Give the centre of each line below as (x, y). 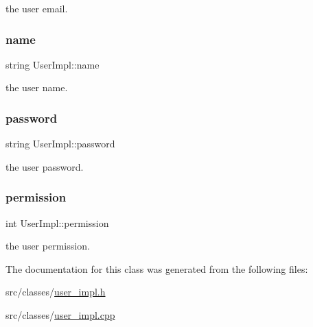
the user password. (45, 166)
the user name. (37, 87)
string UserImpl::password (60, 144)
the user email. (37, 8)
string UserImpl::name (53, 64)
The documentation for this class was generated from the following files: (157, 268)
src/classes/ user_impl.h (56, 292)
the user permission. (48, 246)
